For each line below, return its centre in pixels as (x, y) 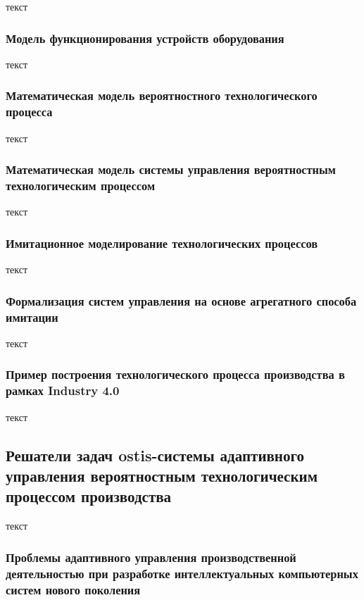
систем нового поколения (73, 589)
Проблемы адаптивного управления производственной (151, 557)
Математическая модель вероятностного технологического (162, 95)
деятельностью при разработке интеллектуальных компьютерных (182, 573)
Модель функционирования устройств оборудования (145, 38)
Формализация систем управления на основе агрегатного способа (181, 300)
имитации (32, 317)
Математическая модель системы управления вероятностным (171, 169)
